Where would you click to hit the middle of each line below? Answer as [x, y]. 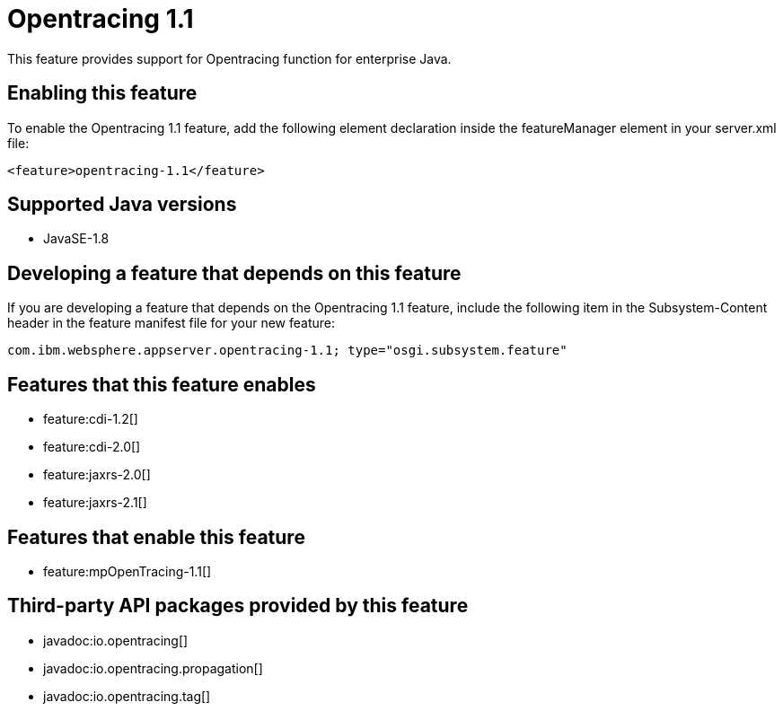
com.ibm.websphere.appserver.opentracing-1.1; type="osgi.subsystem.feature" [287, 351]
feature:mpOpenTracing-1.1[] [128, 571]
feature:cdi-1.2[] [91, 419]
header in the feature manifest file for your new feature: [172, 323]
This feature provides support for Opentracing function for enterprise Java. [229, 58]
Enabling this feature [102, 93]
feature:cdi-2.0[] [92, 447]
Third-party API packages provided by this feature [238, 606]
